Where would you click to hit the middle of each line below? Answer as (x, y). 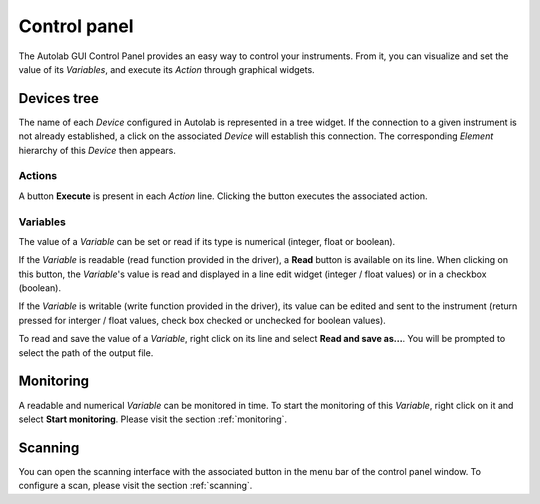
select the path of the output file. (86, 352)
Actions (38, 176)
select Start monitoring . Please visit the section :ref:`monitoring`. (153, 419)
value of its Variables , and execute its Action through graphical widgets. (166, 69)
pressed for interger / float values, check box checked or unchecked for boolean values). (202, 320)
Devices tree (58, 98)
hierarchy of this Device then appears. (97, 150)
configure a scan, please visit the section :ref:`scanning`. (135, 486)
